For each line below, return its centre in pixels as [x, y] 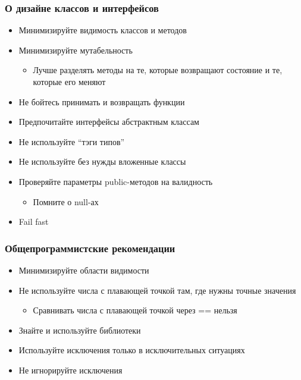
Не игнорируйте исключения [70, 370]
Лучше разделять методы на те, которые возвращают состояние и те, [158, 70]
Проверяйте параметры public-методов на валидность [116, 181]
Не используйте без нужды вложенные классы [102, 161]
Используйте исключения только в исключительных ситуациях [132, 350]
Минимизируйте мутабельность [76, 50]
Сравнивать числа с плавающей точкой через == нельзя [135, 310]
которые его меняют [69, 81]
